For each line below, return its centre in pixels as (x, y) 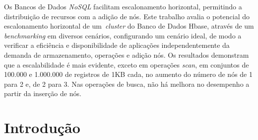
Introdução (42, 127)
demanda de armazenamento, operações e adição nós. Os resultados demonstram (127, 54)
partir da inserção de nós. (43, 93)
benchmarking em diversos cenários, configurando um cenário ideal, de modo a (123, 35)
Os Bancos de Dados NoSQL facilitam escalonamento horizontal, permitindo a (123, 6)
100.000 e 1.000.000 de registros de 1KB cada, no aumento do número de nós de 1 (128, 74)
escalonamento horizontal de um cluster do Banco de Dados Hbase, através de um (129, 26)
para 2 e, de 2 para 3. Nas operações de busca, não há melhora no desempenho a (127, 84)
